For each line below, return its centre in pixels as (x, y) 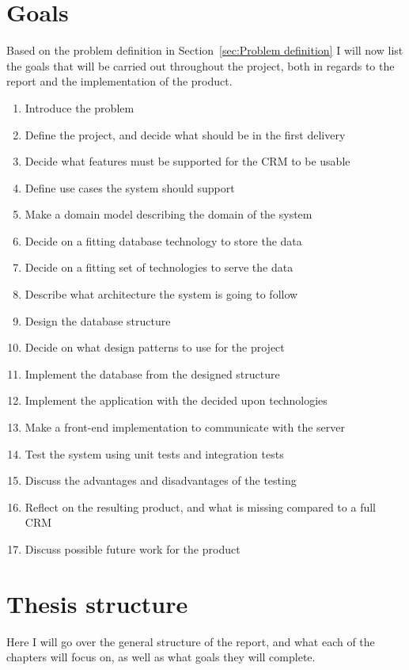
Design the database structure (98, 320)
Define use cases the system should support (130, 187)
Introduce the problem (80, 107)
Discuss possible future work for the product (133, 549)
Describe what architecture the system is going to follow (161, 294)
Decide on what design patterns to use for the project (155, 347)
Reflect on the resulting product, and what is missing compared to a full (200, 506)
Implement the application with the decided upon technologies (176, 400)
